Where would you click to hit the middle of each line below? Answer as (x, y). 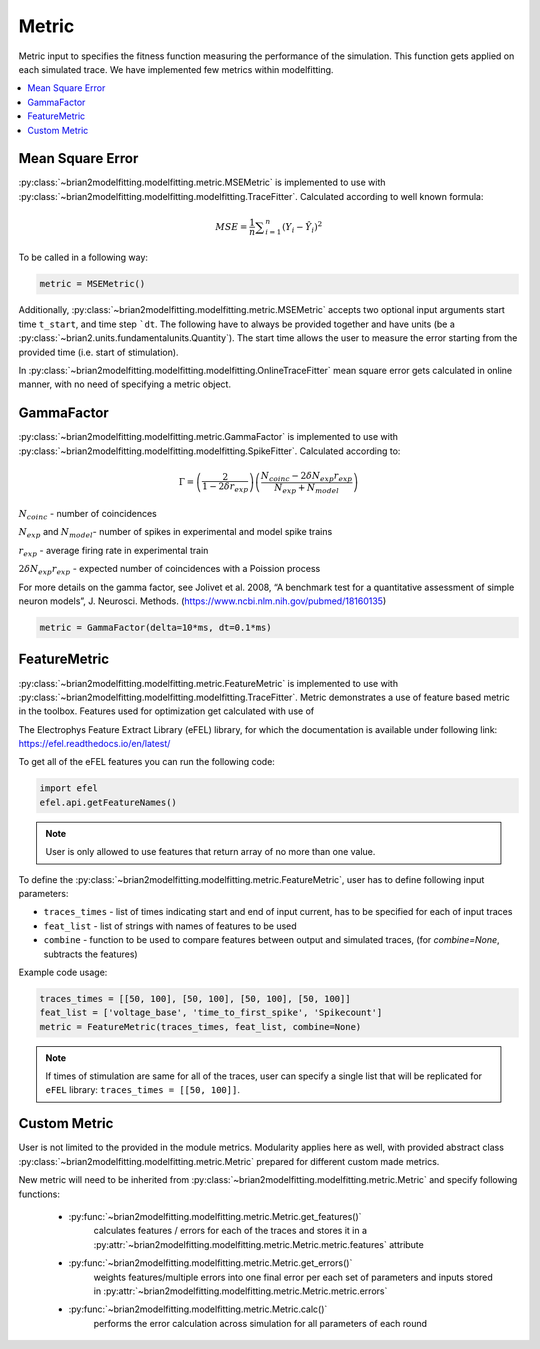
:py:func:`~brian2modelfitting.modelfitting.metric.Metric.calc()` (198, 1309)
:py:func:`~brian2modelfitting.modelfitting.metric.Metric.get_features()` (215, 1216)
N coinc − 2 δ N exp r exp (306, 477)
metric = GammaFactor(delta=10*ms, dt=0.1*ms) (155, 628)
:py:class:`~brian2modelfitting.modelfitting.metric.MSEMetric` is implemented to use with (202, 182)
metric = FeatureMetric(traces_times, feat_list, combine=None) (200, 1026)
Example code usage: (63, 972)
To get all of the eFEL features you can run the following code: (146, 762)
